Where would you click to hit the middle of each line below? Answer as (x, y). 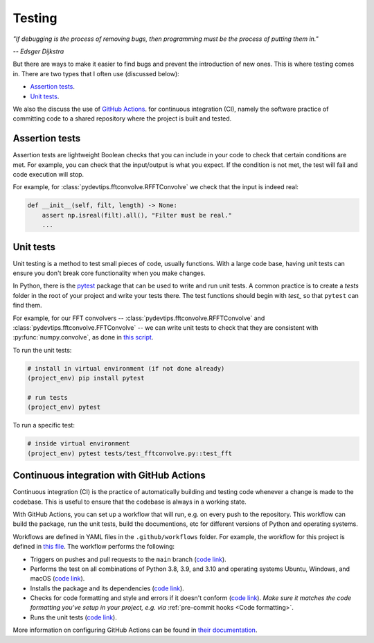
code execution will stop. (48, 174)
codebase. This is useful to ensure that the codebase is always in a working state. (130, 502)
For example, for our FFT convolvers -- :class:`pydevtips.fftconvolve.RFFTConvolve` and (139, 318)
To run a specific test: (44, 425)
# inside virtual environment (79, 444)
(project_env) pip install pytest (86, 378)
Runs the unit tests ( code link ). (73, 617)
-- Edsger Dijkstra (38, 51)
